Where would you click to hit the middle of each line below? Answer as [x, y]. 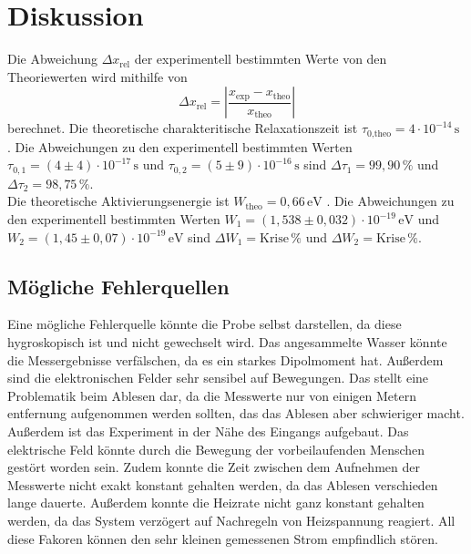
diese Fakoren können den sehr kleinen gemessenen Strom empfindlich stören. [223, 538]
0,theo [379, 133]
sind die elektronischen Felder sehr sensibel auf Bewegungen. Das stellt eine [218, 378]
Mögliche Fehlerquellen [118, 286]
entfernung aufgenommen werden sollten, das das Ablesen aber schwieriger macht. [236, 413]
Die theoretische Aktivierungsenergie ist [118, 201]
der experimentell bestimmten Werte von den [261, 59]
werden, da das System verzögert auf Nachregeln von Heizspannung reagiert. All [231, 520]
